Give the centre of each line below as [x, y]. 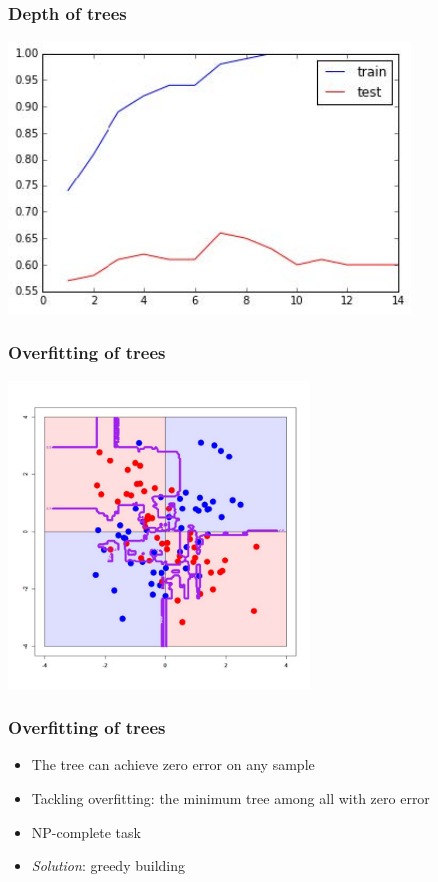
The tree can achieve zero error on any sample [173, 764]
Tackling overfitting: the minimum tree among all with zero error [230, 797]
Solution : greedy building [108, 865]
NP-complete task [86, 831]
